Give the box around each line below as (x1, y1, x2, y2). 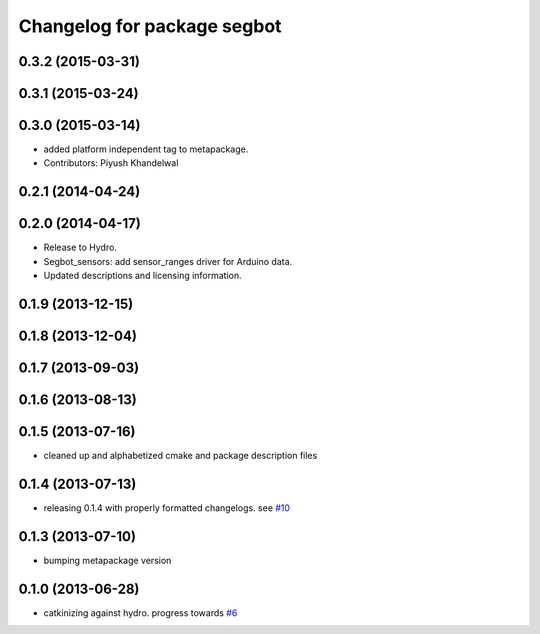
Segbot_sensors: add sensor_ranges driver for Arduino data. (43, 255, 293, 267)
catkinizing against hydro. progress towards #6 (43, 606, 238, 619)
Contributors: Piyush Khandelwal (43, 157, 179, 169)
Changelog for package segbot (18, 15, 282, 37)
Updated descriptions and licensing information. (43, 270, 242, 282)
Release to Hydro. (43, 241, 117, 254)
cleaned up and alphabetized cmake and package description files (43, 450, 318, 462)
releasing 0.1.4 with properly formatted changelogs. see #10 (43, 502, 290, 514)
